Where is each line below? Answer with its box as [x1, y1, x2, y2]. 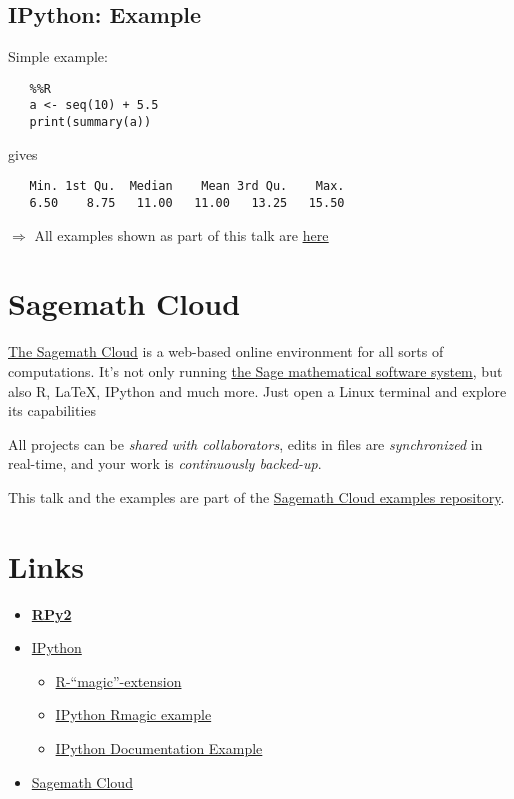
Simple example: [8, 46, 108, 67]
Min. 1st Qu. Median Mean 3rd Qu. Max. [29, 179, 345, 194]
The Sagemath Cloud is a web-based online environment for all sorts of [8, 341, 444, 362]
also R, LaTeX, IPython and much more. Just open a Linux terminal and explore [8, 380, 507, 401]
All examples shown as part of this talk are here [34, 224, 329, 245]
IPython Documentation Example [55, 738, 263, 759]
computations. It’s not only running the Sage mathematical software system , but [8, 360, 503, 381]
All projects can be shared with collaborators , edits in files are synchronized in [8, 433, 483, 454]
